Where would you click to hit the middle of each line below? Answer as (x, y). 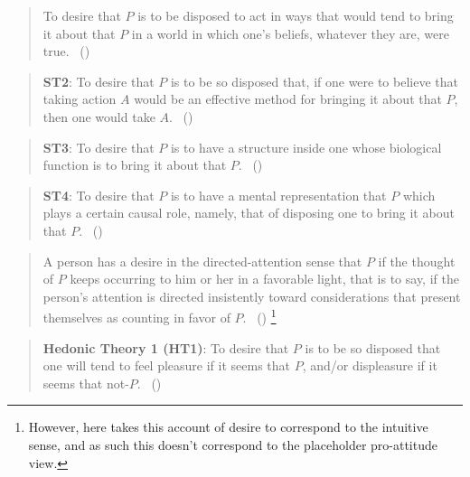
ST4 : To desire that (99, 195)
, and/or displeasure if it (370, 365)
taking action (80, 99)
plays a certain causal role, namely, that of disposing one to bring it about (249, 213)
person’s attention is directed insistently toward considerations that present (252, 296)
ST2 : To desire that (99, 81)
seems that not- (86, 383)
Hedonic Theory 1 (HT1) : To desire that (166, 347)
